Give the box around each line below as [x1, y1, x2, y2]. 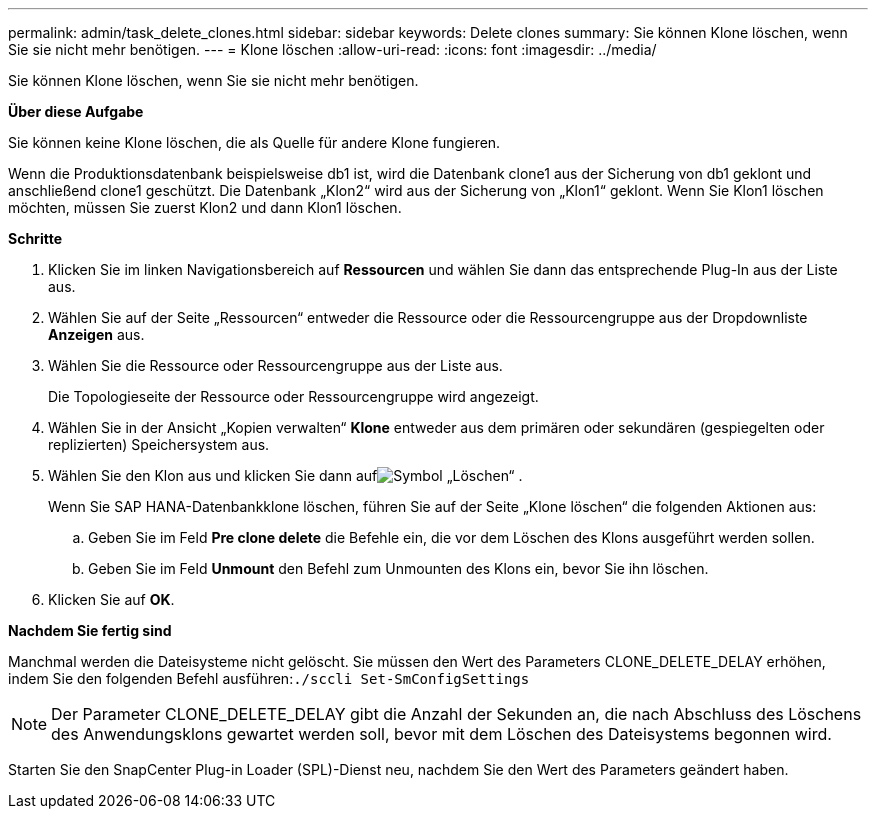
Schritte [8, 230, 62, 247]
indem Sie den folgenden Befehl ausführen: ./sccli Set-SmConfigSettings [8, 670, 530, 687]
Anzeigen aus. [48, 326, 145, 343]
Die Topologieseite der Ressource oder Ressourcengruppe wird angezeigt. [48, 388, 539, 405]
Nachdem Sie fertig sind [8, 622, 172, 639]
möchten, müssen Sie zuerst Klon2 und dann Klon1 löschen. [8, 199, 402, 216]
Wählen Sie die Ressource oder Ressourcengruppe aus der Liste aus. [48, 357, 503, 374]
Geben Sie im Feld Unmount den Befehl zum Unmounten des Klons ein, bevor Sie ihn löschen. [88, 560, 709, 577]
